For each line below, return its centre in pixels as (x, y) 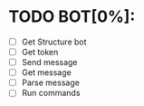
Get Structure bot (54, 42)
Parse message (51, 82)
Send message (49, 63)
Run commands (51, 93)
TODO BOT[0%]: (72, 17)
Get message (46, 72)
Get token (40, 52)
